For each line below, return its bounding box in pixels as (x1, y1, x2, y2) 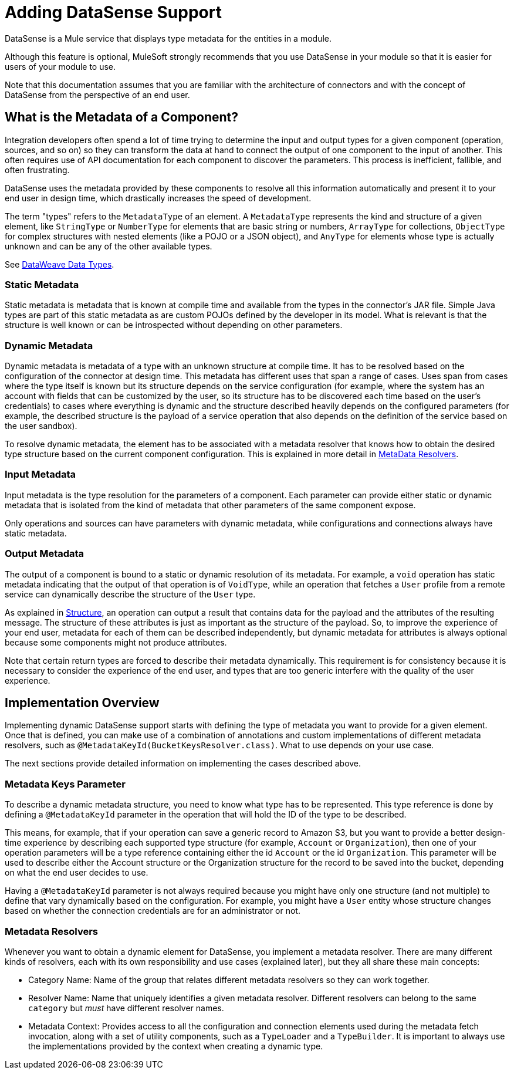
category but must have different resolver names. (28, 1002, 224, 1013)
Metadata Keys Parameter (5, 778, 126, 790)
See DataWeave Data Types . (5, 259, 114, 269)
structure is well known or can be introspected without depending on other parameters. (5, 320, 343, 330)
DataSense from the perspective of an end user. (5, 89, 190, 100)
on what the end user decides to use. (5, 867, 148, 878)
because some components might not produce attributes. (5, 637, 227, 647)
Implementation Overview (5, 695, 160, 711)
